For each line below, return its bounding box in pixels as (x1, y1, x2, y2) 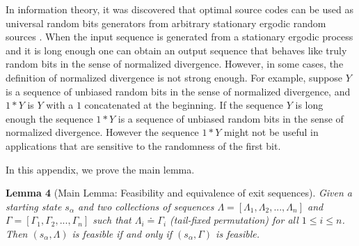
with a (46, 98, 74, 112)
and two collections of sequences (77, 199, 214, 213)
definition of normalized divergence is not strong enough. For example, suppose (6, 70, 343, 84)
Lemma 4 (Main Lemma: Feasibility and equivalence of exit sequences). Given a (6, 185, 353, 200)
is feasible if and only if (72, 226, 173, 240)
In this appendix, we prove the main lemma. (6, 162, 195, 176)
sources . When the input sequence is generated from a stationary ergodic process (6, 29, 353, 44)
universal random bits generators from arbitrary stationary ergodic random (6, 15, 326, 30)
